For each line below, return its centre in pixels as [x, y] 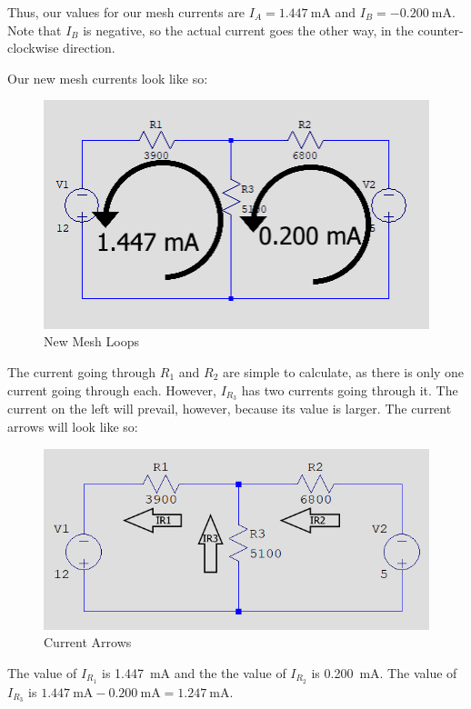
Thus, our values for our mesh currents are [126, 12]
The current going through [82, 371]
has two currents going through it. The [350, 389]
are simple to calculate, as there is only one [343, 371]
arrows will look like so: [73, 427]
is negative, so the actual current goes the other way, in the [248, 30]
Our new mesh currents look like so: [108, 78]
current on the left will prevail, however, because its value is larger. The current [230, 409]
